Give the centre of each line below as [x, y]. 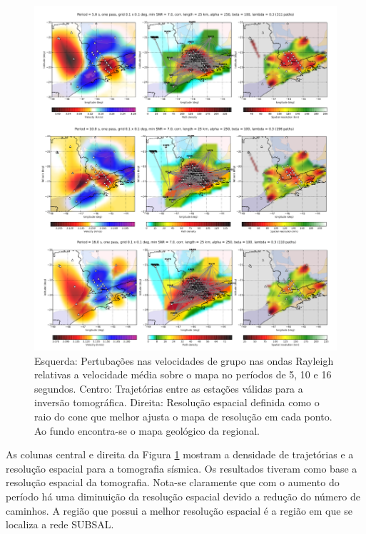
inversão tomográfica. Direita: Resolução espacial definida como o [177, 402]
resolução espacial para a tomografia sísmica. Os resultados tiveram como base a [182, 468]
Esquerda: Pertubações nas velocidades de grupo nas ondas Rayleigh [184, 360]
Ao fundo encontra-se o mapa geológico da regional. [147, 430]
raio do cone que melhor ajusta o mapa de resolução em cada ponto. [183, 416]
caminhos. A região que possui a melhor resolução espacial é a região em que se [179, 510]
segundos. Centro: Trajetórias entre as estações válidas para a [169, 388]
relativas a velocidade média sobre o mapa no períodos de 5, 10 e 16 [183, 374]
